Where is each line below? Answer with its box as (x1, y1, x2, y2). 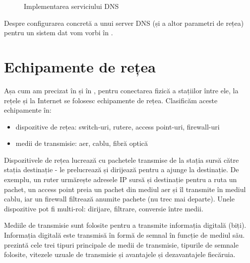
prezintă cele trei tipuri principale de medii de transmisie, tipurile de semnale (4, 239, 239, 250)
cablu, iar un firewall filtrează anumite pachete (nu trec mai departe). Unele (4, 194, 235, 204)
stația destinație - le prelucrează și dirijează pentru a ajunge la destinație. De (4, 164, 239, 175)
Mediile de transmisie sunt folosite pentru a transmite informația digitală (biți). (4, 220, 247, 230)
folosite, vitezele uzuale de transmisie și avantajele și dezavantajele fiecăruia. (4, 249, 236, 260)
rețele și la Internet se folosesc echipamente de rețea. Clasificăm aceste (4, 95, 218, 105)
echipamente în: (4, 105, 52, 115)
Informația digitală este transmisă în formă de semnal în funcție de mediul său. (4, 230, 245, 240)
